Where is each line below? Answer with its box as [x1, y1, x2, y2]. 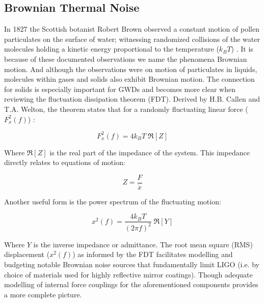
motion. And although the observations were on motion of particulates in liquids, [4, 63, 257, 74]
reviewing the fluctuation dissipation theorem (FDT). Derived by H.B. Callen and [4, 94, 260, 104]
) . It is [231, 43, 253, 54]
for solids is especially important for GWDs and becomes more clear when [4, 83, 235, 94]
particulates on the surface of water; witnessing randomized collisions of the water [4, 33, 260, 44]
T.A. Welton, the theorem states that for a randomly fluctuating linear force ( [4, 103, 248, 114]
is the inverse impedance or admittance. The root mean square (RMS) [33, 239, 253, 249]
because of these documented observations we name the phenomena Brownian [4, 53, 247, 64]
